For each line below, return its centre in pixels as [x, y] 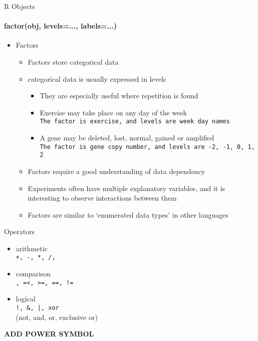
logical [26, 299]
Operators [20, 231]
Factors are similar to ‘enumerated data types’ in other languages [128, 214]
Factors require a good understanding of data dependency [116, 171]
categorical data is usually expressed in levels [97, 78]
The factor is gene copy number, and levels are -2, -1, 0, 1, [147, 147]
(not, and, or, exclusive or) [57, 317]
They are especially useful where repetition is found [119, 96]
